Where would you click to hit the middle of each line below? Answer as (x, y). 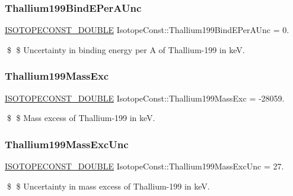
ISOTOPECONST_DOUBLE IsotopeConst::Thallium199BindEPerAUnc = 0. (147, 30)
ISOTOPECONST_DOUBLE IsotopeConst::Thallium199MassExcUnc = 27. (144, 166)
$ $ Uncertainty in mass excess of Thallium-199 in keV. (108, 186)
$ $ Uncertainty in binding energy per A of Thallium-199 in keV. (126, 49)
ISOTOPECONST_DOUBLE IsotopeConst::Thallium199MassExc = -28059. (145, 98)
